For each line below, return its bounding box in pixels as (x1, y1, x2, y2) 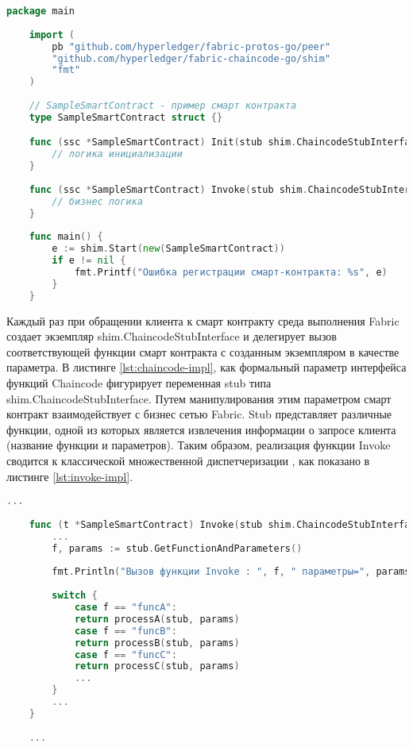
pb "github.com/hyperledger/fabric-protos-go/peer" (52, 40, 331, 52)
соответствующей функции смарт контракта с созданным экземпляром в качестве (6, 343, 399, 360)
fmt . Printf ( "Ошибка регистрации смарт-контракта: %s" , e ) (74, 267, 388, 279)
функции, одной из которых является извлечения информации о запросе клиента (6, 421, 396, 437)
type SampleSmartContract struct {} (29, 111, 223, 123)
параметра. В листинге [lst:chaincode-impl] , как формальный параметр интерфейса (6, 359, 407, 375)
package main (6, 6, 75, 17)
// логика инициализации (52, 148, 183, 160)
